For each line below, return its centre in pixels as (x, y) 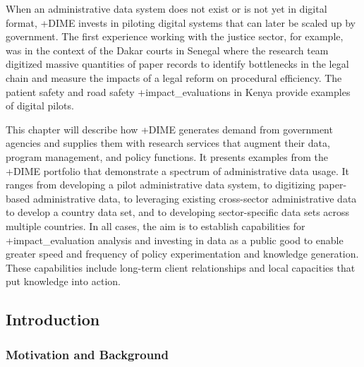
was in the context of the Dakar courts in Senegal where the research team (167, 50)
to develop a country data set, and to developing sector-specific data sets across (178, 212)
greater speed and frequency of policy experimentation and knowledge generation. (182, 254)
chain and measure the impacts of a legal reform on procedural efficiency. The (174, 77)
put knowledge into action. (63, 281)
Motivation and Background (87, 354)
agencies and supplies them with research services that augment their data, (168, 143)
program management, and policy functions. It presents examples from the (167, 156)
